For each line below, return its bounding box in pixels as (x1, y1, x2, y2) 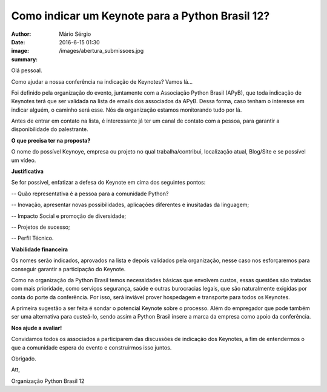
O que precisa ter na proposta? (11, 137, 91, 144)
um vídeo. (11, 157, 36, 164)
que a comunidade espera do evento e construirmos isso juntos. (11, 343, 172, 351)
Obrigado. (11, 355, 36, 362)
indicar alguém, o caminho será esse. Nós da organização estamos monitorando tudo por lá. (11, 106, 242, 113)
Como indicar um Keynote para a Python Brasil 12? (11, 9, 270, 22)
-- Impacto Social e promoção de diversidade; (11, 212, 127, 220)
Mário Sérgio (59, 30, 91, 38)
